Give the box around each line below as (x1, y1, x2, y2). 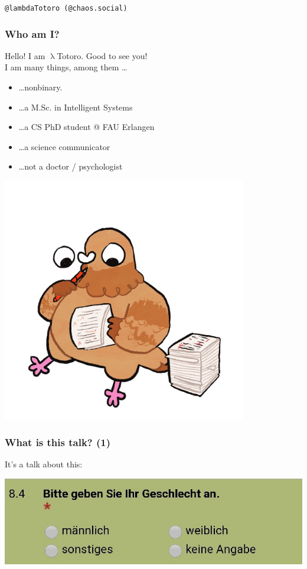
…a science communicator (18, 140, 110, 152)
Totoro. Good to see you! (57, 49, 148, 61)
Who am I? (5, 26, 60, 41)
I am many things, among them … (5, 61, 128, 73)
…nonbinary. (18, 81, 63, 93)
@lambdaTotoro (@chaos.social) (5, 4, 128, 12)
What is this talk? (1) (5, 434, 111, 449)
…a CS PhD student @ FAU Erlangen (18, 121, 155, 133)
